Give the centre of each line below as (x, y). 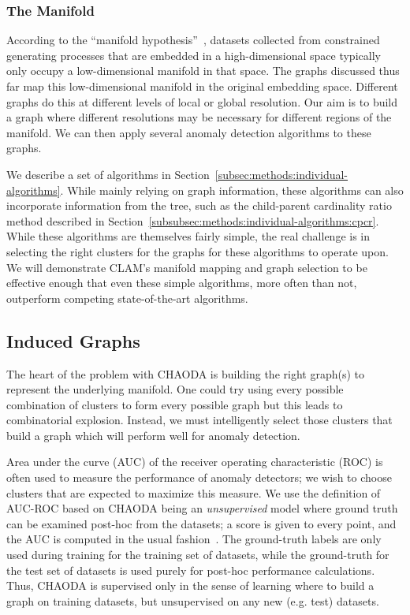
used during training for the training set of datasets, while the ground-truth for (198, 555)
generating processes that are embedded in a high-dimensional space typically (194, 55)
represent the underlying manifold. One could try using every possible (175, 389)
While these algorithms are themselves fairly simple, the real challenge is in (188, 236)
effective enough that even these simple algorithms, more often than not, (182, 283)
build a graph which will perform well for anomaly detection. (153, 435)
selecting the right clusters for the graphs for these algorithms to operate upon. (198, 251)
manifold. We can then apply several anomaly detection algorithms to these (189, 132)
